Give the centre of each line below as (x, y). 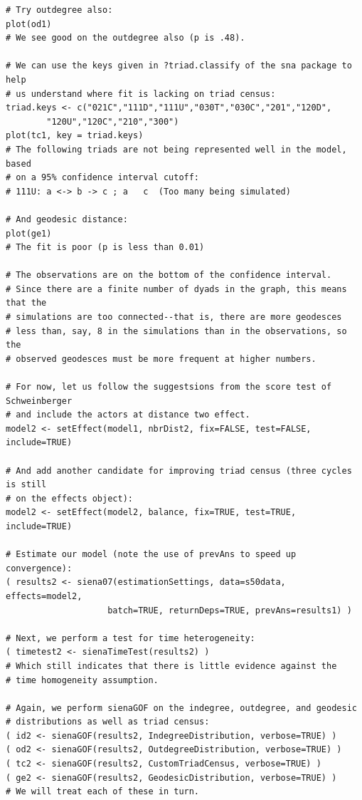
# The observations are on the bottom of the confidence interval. (169, 275)
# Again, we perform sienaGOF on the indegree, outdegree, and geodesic (181, 708)
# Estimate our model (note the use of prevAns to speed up (151, 555)
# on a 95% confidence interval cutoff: (103, 178)
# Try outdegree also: (59, 10)
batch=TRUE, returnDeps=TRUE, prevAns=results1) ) (230, 610)
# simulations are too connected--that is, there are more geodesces (174, 317)
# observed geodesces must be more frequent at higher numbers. (161, 359)
